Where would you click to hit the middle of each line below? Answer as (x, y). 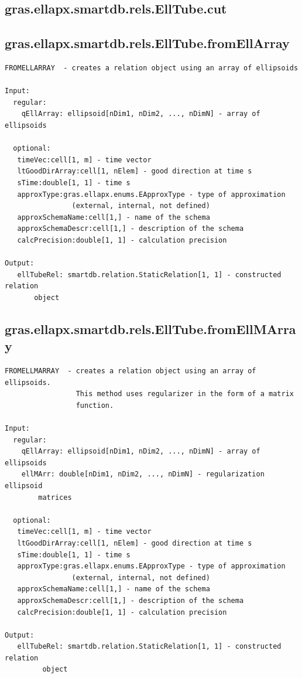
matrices (55, 497)
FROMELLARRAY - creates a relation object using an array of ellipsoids (152, 68)
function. (95, 405)
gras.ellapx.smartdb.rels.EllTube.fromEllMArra (150, 328)
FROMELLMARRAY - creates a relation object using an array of (131, 371)
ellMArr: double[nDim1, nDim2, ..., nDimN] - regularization (143, 474)
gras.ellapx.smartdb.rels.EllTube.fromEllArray (147, 43)
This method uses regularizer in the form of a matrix (185, 394)
